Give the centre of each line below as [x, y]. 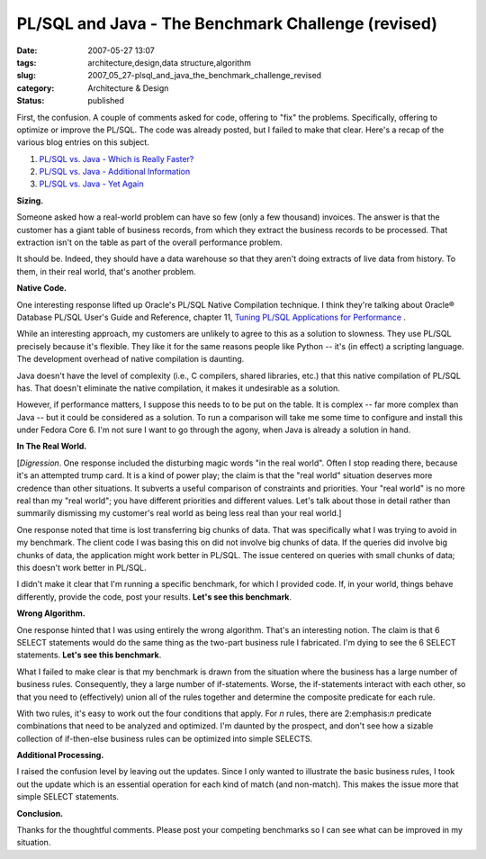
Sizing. [30, 200]
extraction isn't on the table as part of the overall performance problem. [149, 242]
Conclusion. [40, 813]
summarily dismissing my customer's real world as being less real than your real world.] [179, 513]
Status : [31, 101]
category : [36, 88]
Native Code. [42, 288]
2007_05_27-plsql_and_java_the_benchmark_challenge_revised [205, 76]
